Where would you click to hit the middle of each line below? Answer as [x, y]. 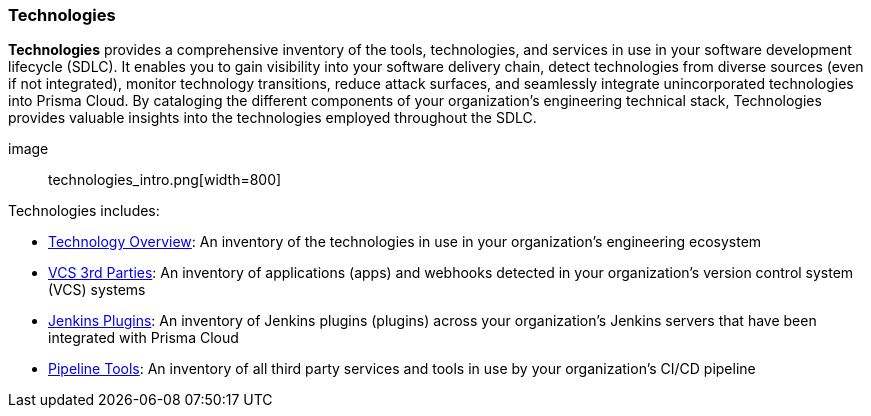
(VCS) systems [97, 290]
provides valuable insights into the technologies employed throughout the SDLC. [272, 118]
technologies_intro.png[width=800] [165, 180]
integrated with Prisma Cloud [143, 338]
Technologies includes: [84, 211]
